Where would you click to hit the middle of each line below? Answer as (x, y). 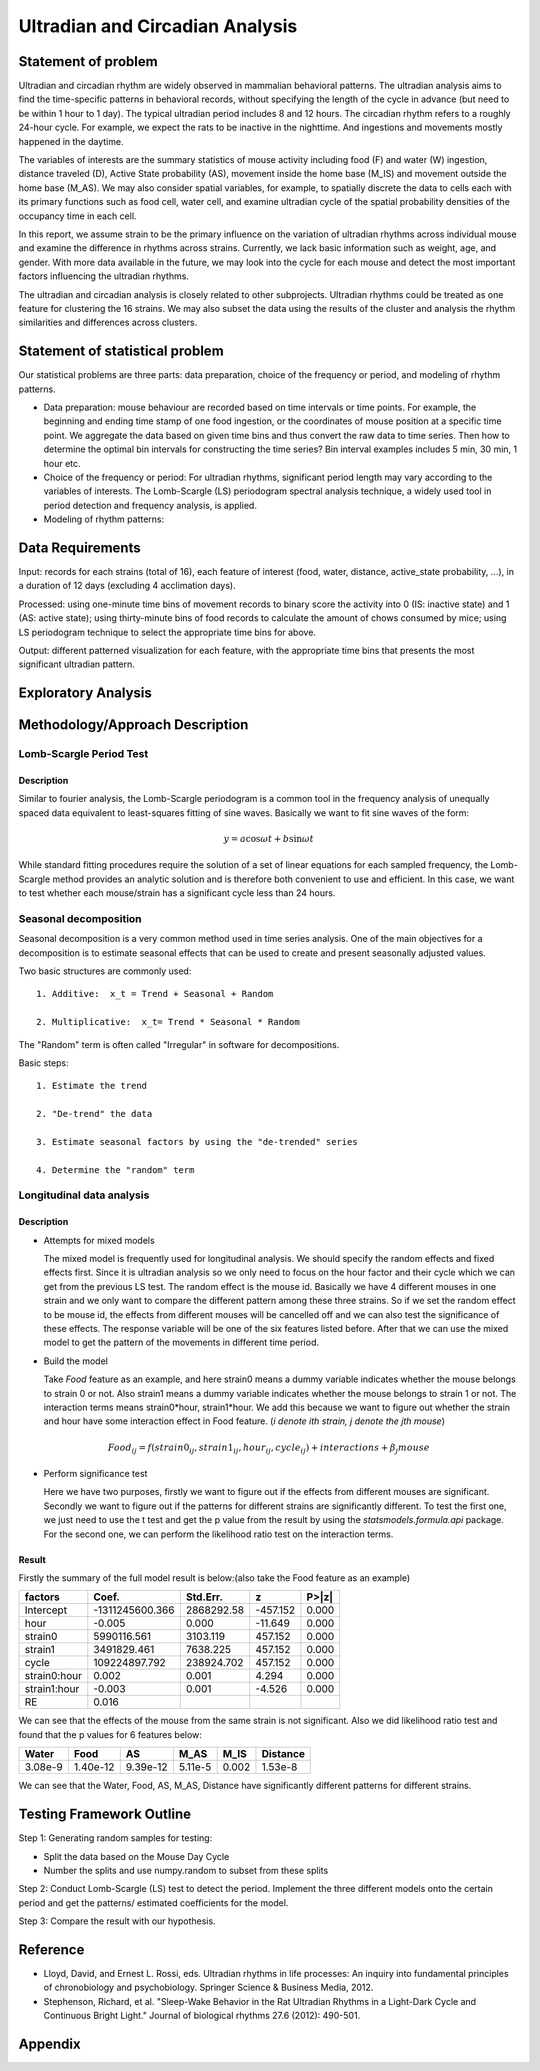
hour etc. (62, 463)
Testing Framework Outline (105, 1814)
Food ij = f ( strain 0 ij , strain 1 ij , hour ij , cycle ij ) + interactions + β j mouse (268, 1448)
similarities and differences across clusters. (108, 322)
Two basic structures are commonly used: (105, 971)
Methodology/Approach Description (133, 725)
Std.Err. (204, 1597)
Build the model (76, 1361)
